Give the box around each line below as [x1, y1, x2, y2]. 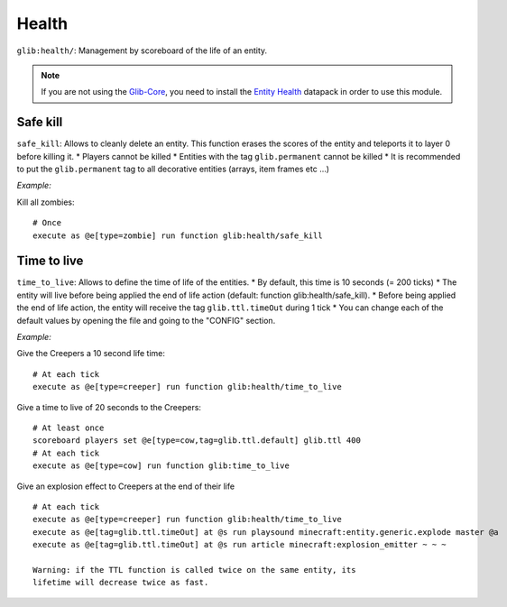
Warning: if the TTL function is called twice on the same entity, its [32, 565, 356, 575]
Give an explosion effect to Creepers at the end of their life [16, 481, 235, 492]
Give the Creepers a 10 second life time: [16, 348, 166, 359]
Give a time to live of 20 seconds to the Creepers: [16, 401, 202, 412]
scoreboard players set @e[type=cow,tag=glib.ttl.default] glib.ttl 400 [32, 436, 361, 446]
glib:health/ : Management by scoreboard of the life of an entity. [16, 45, 268, 56]
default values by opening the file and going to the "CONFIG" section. [16, 315, 276, 326]
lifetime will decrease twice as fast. [32, 577, 209, 588]
